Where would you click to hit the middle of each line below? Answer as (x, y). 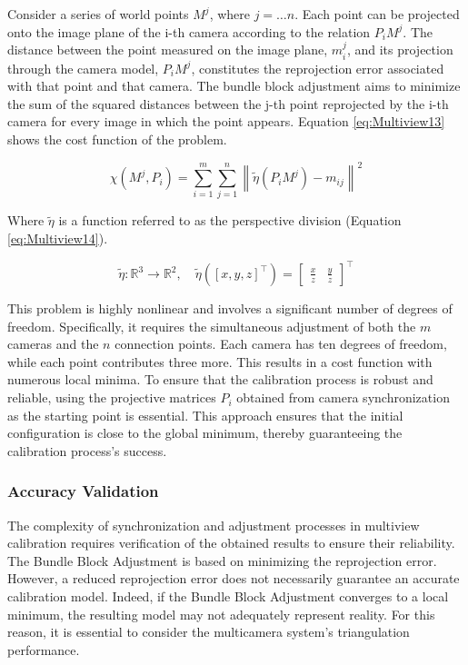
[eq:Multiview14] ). (58, 238)
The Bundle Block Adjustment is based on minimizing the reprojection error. (222, 560)
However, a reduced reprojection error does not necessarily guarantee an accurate (234, 578)
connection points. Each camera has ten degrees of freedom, (281, 344)
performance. (44, 649)
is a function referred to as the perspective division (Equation (230, 220)
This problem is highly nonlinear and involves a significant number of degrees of (230, 308)
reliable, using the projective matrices (112, 397)
